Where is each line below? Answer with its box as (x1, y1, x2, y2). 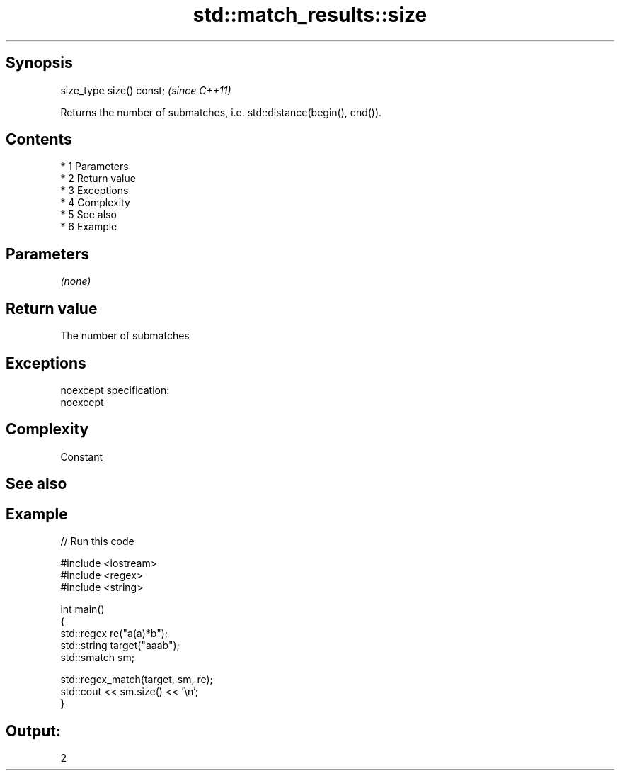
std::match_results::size (193, 3, 427, 27)
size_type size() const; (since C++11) (60, 84, 231, 96)
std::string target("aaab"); (60, 639, 180, 652)
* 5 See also (60, 208, 117, 221)
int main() (60, 603, 105, 616)
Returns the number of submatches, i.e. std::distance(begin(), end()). (60, 106, 382, 118)
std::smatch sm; (60, 651, 134, 664)
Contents (6, 130, 72, 149)
